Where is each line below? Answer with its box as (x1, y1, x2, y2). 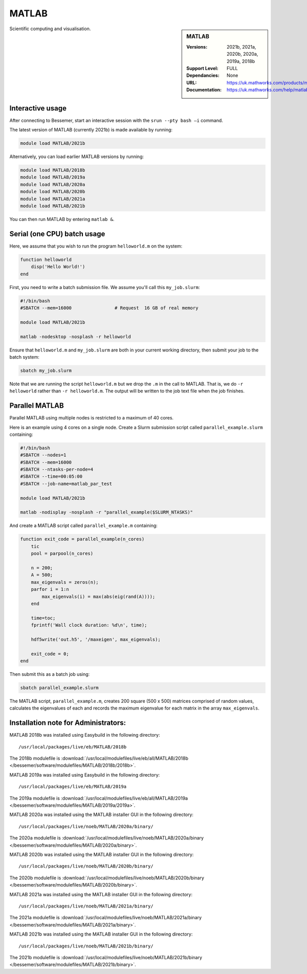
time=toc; (31, 615, 56, 621)
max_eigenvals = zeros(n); (31, 579, 99, 585)
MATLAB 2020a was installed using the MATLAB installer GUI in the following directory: (9, 811, 194, 818)
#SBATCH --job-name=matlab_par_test (20, 481, 113, 486)
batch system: (9, 353, 39, 360)
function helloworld (20, 256, 72, 262)
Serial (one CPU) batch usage (9, 229, 105, 238)
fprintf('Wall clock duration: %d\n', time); (31, 622, 147, 628)
